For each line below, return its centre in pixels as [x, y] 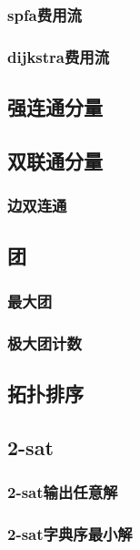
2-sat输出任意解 [63, 492]
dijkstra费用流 [59, 56]
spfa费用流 [45, 14]
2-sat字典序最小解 [70, 533]
